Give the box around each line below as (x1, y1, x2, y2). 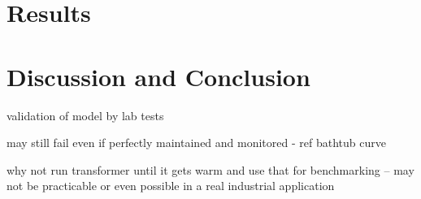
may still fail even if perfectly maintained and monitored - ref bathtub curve (7, 134, 386, 151)
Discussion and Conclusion (7, 59, 310, 93)
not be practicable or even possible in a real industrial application (7, 177, 335, 194)
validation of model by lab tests (7, 106, 164, 123)
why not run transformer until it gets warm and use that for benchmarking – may (7, 161, 414, 178)
